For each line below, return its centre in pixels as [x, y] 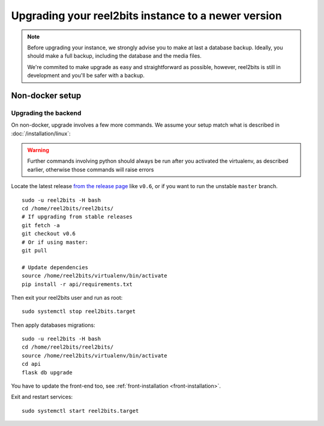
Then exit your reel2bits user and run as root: [67, 297]
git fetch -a [41, 225]
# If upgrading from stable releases [77, 217]
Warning [38, 150]
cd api [31, 364]
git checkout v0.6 [49, 234]
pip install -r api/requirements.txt [77, 284]
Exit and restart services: [42, 397]
